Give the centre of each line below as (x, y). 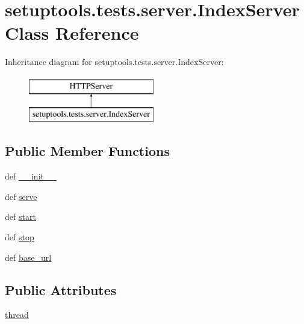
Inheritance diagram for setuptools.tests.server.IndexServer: (114, 62)
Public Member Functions (87, 151)
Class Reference (72, 33)
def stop (20, 237)
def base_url (28, 257)
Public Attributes (61, 289)
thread (17, 315)
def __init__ (31, 176)
